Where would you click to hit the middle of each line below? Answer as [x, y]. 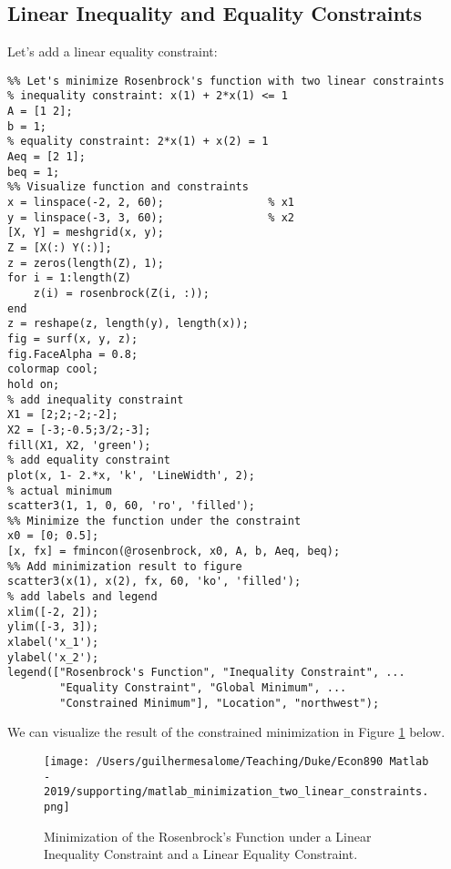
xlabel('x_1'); [53, 643]
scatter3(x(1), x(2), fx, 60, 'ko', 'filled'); [154, 582]
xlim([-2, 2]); [53, 612]
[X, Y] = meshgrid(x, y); [86, 233]
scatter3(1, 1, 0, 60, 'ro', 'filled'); [132, 506]
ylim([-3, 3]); [53, 627]
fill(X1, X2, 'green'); [79, 445]
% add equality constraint [89, 460]
